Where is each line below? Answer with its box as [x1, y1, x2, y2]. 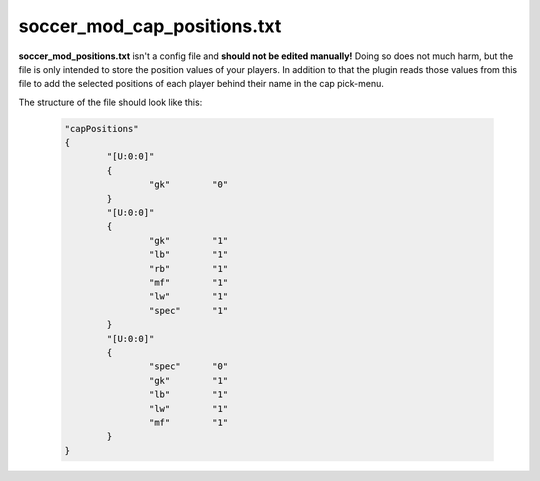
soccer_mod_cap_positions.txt [18, 15, 282, 37]
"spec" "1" [148, 305, 229, 316]
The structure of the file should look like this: [18, 96, 203, 108]
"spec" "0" [148, 361, 229, 372]
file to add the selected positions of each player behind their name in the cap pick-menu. [18, 78, 384, 90]
